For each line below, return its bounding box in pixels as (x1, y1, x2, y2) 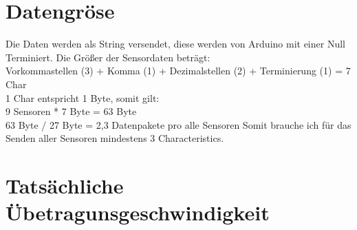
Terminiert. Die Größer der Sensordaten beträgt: (6, 50, 210, 64)
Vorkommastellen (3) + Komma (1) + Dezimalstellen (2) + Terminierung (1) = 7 (6, 63, 351, 78)
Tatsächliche (6, 171, 124, 200)
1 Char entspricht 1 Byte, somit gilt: (6, 90, 160, 105)
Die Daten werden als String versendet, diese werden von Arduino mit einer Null (6, 36, 345, 51)
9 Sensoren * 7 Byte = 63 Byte (6, 104, 137, 118)
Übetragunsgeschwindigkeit (6, 198, 270, 227)
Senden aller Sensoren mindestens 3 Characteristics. (6, 131, 224, 145)
